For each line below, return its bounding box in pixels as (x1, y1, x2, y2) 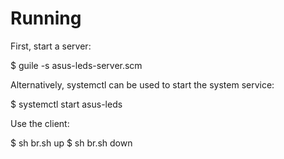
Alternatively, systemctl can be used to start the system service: (10, 78, 275, 91)
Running (10, 7, 82, 30)
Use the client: (10, 117, 70, 129)
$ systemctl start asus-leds (10, 98, 123, 110)
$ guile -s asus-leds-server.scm (10, 59, 143, 71)
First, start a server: (10, 40, 92, 52)
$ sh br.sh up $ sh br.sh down (10, 137, 133, 149)
